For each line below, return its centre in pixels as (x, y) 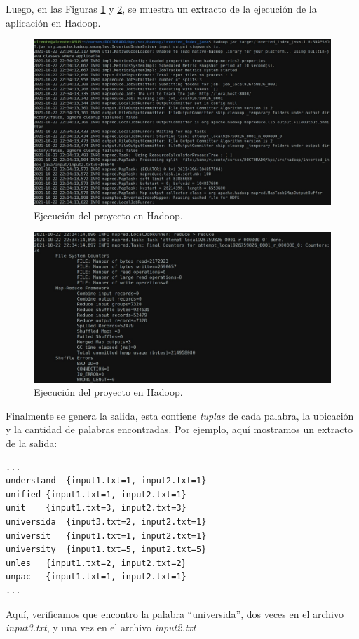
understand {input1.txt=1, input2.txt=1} (106, 481)
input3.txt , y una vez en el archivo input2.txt (101, 627)
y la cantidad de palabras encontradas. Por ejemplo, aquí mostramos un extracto (179, 429)
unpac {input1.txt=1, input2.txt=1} (96, 577)
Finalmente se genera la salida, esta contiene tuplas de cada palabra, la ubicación (180, 415)
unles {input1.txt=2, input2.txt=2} (96, 563)
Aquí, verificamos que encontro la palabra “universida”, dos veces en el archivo (175, 613)
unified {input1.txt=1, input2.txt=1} (96, 494)
